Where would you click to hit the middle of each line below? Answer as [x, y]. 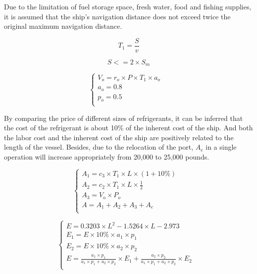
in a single [221, 147]
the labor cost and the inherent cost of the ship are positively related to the [119, 137]
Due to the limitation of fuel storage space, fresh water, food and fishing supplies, [128, 6]
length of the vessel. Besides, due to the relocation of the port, [99, 147]
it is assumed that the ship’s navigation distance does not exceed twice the [117, 16]
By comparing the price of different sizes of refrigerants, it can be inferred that [124, 118]
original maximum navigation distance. [63, 26]
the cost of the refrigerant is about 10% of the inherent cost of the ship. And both [128, 128]
